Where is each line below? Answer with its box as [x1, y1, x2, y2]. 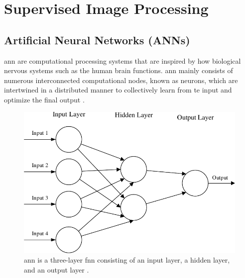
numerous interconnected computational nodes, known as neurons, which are [4, 75, 238, 85]
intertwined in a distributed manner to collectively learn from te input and [4, 85, 232, 95]
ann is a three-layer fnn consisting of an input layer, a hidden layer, [24, 255, 230, 265]
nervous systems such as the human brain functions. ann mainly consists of [4, 65, 233, 76]
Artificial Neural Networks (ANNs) [4, 32, 190, 47]
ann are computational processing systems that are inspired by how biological [4, 55, 241, 66]
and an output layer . [24, 264, 89, 275]
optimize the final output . [4, 94, 85, 104]
